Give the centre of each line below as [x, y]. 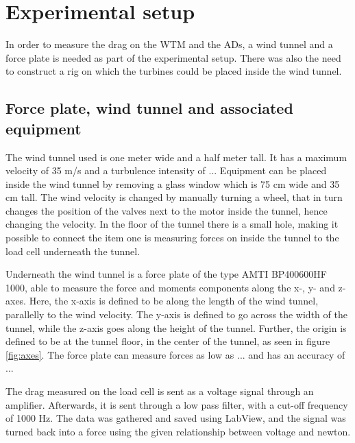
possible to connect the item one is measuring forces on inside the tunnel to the [172, 238]
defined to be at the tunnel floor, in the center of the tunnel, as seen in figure [168, 341]
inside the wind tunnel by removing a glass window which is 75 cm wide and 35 [173, 183]
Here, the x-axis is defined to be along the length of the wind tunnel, [174, 301]
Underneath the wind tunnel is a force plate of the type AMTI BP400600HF [166, 274]
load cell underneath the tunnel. [73, 251]
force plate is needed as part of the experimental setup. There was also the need [173, 57]
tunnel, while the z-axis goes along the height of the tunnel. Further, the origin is [176, 327]
